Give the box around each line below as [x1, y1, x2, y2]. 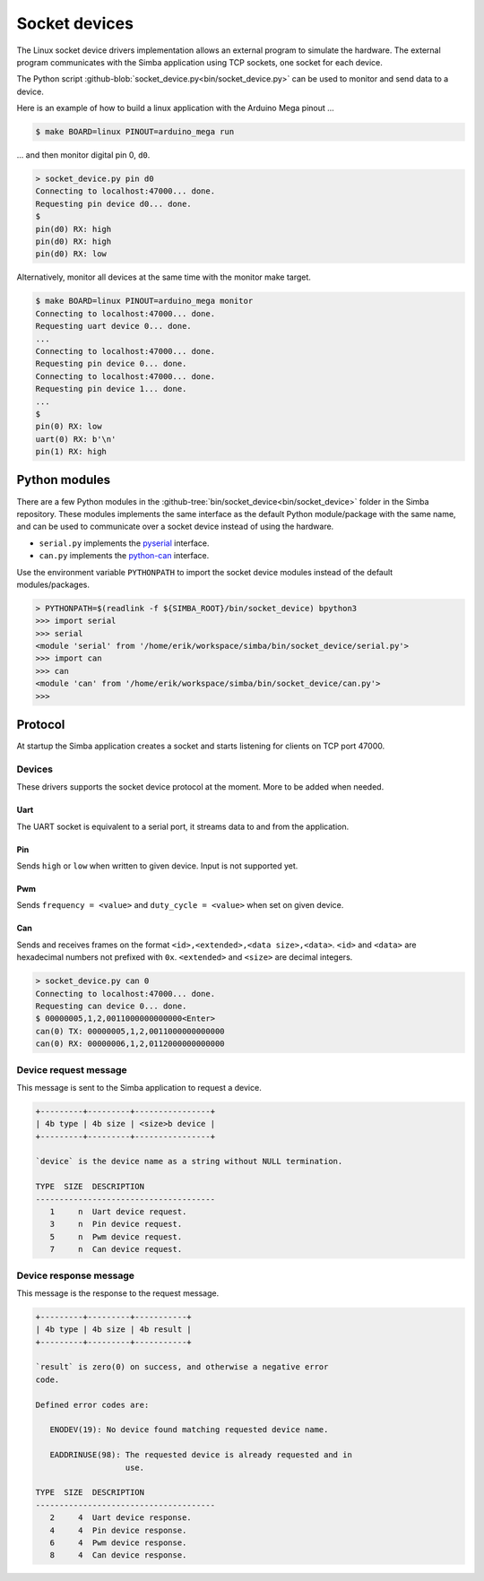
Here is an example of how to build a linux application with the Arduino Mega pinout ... [16, 103, 335, 114]
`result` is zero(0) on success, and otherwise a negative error [35, 1362, 329, 1372]
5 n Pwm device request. [49, 1231, 183, 1241]
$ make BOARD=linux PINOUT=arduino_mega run [35, 126, 235, 137]
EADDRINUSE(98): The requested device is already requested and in [49, 1450, 353, 1460]
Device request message [16, 1063, 127, 1076]
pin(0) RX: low [35, 421, 102, 432]
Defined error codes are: [35, 1399, 150, 1410]
